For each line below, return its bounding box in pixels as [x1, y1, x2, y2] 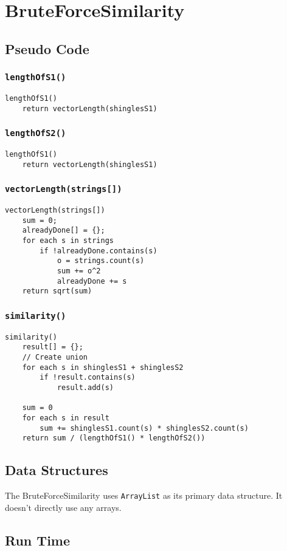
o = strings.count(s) [57, 256, 145, 265]
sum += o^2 [57, 267, 101, 276]
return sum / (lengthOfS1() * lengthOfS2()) [22, 434, 206, 443]
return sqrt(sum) [22, 287, 92, 296]
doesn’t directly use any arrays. [5, 501, 122, 513]
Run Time [5, 530, 71, 549]
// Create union [22, 353, 88, 362]
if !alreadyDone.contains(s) [40, 246, 157, 255]
